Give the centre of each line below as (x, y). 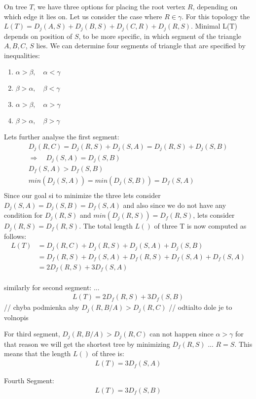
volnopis (16, 317)
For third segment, (32, 334)
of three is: (108, 353)
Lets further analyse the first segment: (62, 137)
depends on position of (38, 36)
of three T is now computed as (200, 226)
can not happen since (182, 334)
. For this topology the (216, 16)
